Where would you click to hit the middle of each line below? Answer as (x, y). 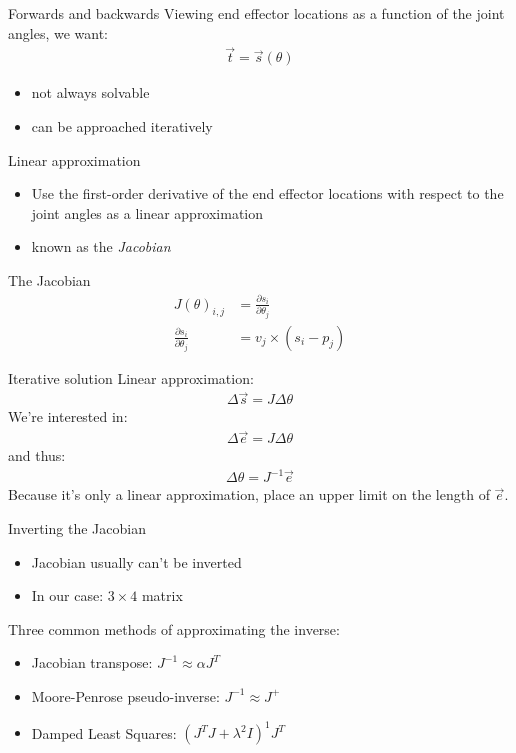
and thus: (37, 455)
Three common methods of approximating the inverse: (174, 628)
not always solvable (90, 92)
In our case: (67, 595)
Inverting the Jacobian (77, 527)
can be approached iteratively (122, 126)
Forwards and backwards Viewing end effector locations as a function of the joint (256, 13)
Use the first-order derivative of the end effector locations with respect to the (267, 193)
